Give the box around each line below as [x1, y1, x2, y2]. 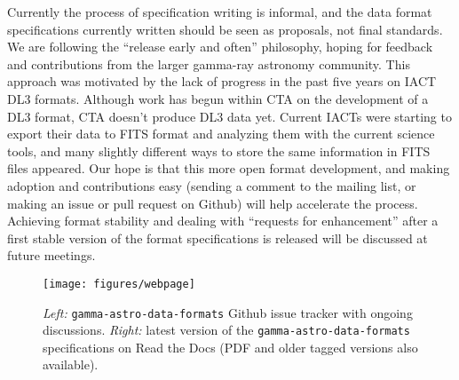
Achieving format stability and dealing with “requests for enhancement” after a [7, 211, 439, 230]
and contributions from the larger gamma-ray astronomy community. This [7, 54, 410, 73]
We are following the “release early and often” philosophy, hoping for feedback [7, 37, 433, 56]
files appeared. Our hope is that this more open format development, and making [7, 159, 450, 178]
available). [43, 355, 99, 374]
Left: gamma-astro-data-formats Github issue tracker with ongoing [43, 303, 413, 321]
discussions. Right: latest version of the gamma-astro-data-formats [43, 321, 410, 339]
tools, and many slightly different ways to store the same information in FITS [7, 141, 431, 160]
